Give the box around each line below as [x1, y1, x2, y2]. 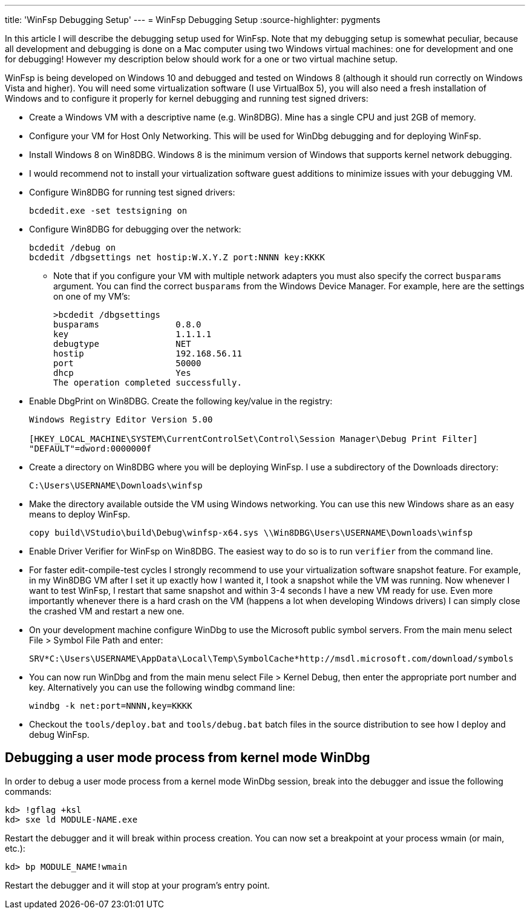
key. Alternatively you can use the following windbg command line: [29, 682, 295, 692]
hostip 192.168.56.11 [53, 349, 242, 358]
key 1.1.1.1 [53, 329, 212, 339]
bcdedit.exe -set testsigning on [29, 206, 188, 215]
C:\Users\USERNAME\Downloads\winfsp [29, 481, 203, 490]
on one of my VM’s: [53, 291, 131, 301]
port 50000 [53, 358, 201, 368]
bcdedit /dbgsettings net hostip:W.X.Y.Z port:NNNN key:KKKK [29, 252, 325, 262]
